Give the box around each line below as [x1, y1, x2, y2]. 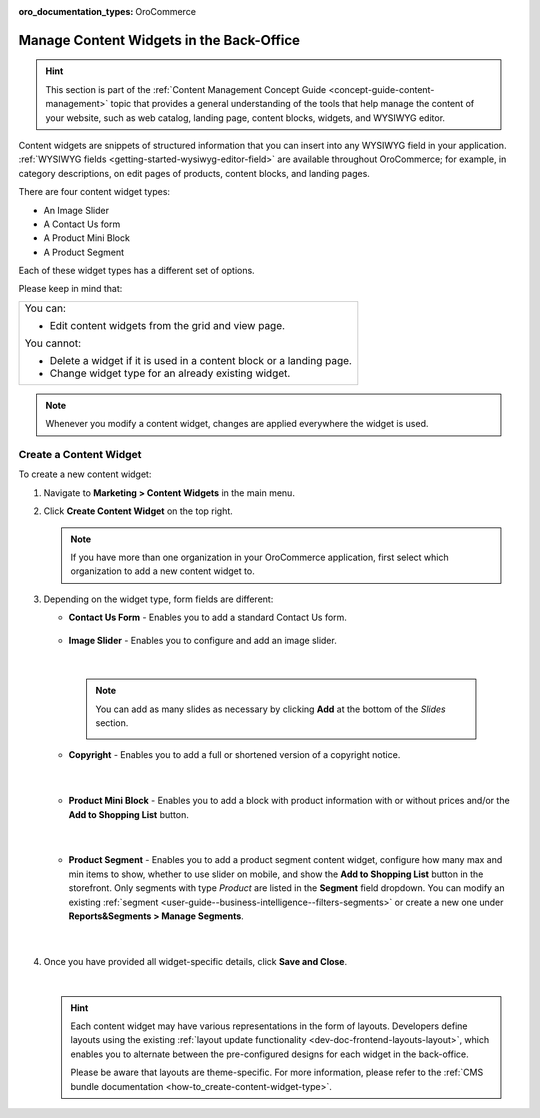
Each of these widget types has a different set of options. [18, 265, 255, 277]
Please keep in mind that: [18, 283, 123, 295]
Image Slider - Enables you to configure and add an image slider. [68, 634, 337, 646]
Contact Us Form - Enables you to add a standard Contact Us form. [68, 611, 347, 624]
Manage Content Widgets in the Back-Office [18, 31, 300, 49]
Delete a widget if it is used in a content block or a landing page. [49, 353, 352, 367]
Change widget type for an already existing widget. [49, 366, 291, 380]
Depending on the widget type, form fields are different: [43, 593, 274, 605]
